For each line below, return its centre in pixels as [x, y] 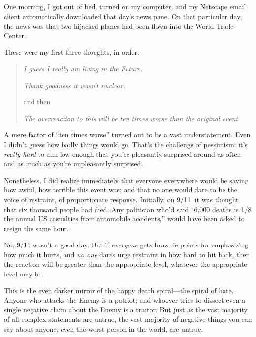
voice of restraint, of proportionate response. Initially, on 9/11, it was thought [121, 199]
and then [37, 102]
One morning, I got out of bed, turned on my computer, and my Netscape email [125, 6]
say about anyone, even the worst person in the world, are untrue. [104, 329]
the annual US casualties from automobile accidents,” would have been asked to [124, 219]
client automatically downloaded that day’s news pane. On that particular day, [123, 16]
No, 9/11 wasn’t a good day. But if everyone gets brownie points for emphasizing [126, 245]
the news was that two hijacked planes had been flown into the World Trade [119, 26]
